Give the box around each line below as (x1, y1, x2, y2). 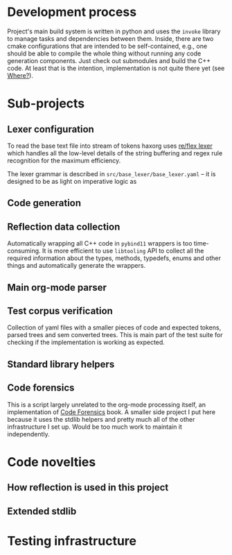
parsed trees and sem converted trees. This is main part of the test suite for (7, 331, 223, 339)
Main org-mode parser (7, 282, 107, 293)
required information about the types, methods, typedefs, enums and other (7, 254, 222, 262)
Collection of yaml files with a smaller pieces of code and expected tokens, (7, 323, 222, 332)
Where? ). (7, 71, 33, 80)
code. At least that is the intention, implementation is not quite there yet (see (7, 64, 225, 72)
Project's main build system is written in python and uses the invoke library (7, 27, 221, 35)
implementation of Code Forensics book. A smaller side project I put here (7, 407, 216, 416)
